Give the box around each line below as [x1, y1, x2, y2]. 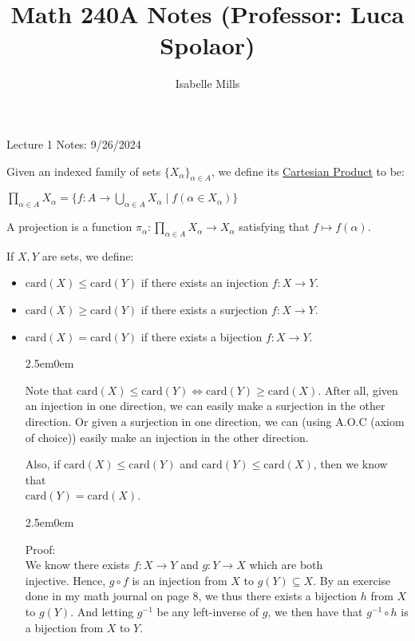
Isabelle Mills [175, 75, 240, 92]
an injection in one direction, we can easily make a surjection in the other [25, 397, 385, 414]
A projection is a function [6, 218, 132, 235]
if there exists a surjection [140, 301, 268, 318]
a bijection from [25, 619, 104, 635]
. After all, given [318, 381, 398, 398]
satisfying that [239, 218, 310, 235]
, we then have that [267, 603, 363, 619]
